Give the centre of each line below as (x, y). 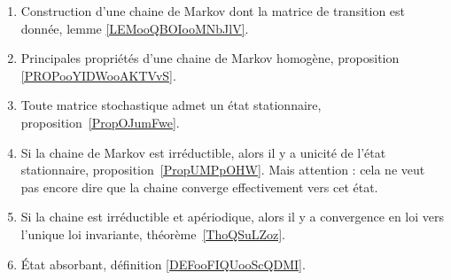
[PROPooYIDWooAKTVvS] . (98, 75)
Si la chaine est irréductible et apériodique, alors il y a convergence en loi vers (233, 217)
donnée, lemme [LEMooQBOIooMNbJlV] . (135, 28)
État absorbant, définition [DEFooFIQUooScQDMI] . (163, 264)
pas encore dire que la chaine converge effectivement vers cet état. (199, 187)
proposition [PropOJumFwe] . (100, 122)
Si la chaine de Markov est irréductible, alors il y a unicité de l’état (203, 152)
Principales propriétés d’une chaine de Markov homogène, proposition (210, 58)
